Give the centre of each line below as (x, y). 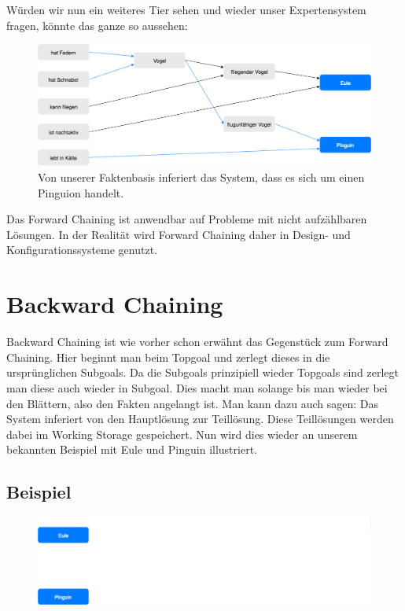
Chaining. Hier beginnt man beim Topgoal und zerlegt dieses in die (168, 357)
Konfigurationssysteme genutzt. (82, 250)
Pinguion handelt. (81, 192)
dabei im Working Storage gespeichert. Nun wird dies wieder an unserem (182, 434)
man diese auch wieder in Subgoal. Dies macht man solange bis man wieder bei (197, 387)
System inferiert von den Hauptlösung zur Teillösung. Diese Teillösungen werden (200, 419)
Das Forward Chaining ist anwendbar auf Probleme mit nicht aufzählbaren (187, 219)
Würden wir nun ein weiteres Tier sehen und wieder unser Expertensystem (186, 9)
